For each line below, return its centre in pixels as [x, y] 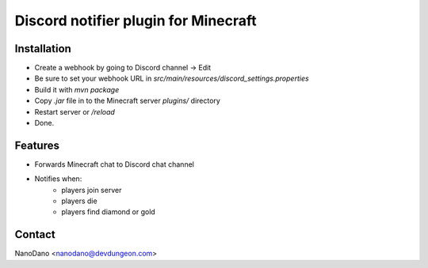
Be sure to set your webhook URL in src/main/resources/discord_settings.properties [172, 78]
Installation [43, 49]
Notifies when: [58, 179]
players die [80, 201]
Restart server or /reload [75, 111]
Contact [35, 234]
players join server [92, 190]
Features [37, 145]
